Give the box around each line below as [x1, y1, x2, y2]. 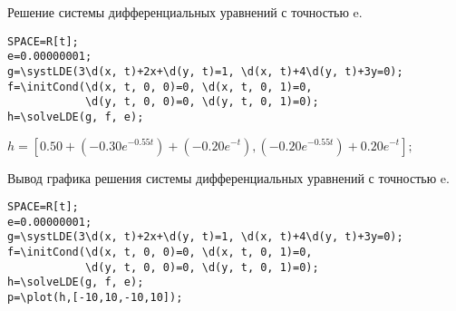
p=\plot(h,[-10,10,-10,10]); [7, 291, 183, 305]
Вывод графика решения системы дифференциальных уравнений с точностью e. [7, 168, 450, 187]
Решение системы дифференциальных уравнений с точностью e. [7, 3, 363, 21]
